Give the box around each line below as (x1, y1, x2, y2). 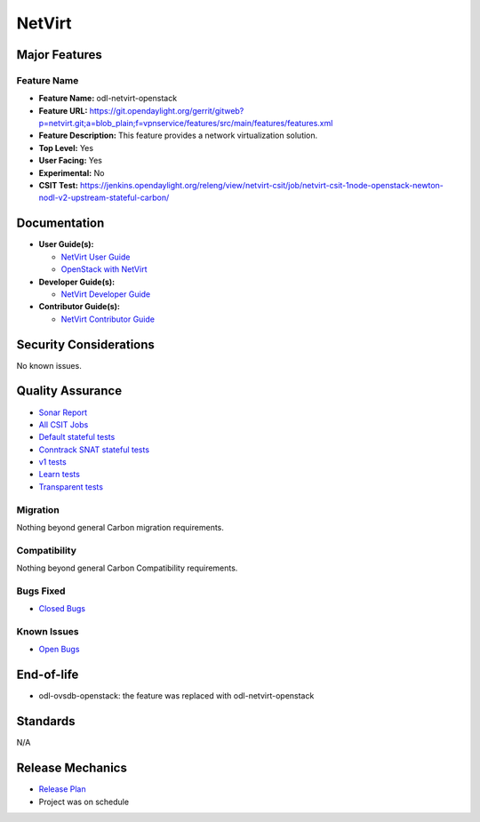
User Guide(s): (38, 239, 94, 250)
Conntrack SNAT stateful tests (38, 444, 150, 455)
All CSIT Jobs (38, 419, 89, 430)
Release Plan (38, 784, 86, 794)
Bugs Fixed (16, 585, 66, 597)
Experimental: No (38, 167, 105, 178)
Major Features (16, 47, 102, 62)
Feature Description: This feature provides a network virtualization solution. (38, 130, 318, 141)
